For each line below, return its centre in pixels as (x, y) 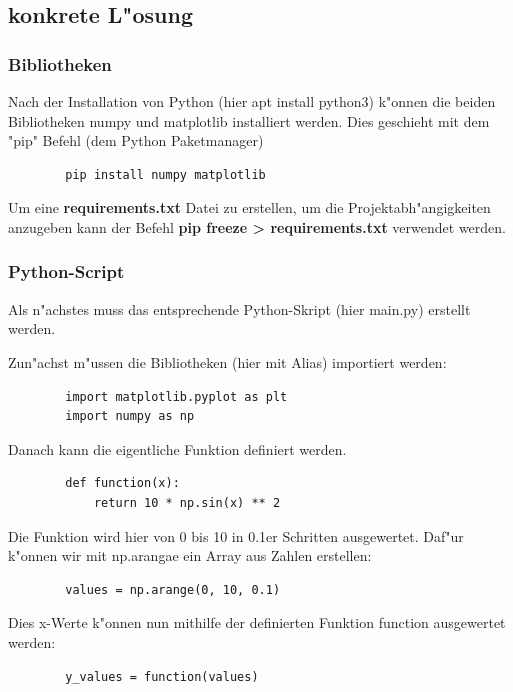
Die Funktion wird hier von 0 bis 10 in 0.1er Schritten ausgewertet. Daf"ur (236, 535)
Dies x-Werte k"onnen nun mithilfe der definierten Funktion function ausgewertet (257, 622)
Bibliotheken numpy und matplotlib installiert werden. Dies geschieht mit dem (249, 120)
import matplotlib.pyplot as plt (176, 396)
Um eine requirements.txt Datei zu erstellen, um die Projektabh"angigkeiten (249, 207)
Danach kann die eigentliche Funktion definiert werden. (177, 448)
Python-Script (66, 271)
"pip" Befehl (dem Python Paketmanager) (136, 140)
